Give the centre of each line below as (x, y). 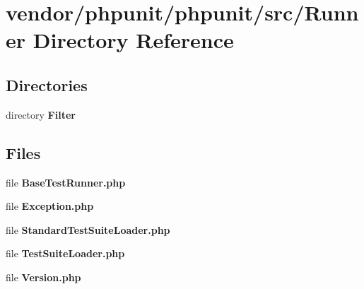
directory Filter (41, 114)
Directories (47, 84)
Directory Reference (133, 40)
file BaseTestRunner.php (66, 182)
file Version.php (43, 277)
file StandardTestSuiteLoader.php (88, 229)
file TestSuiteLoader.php (65, 253)
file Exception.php (50, 206)
